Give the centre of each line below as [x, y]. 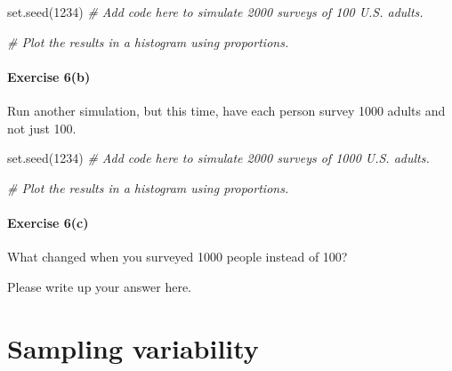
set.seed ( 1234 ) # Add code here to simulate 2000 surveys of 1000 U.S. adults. [218, 158]
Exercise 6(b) [49, 76]
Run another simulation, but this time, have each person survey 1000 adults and [226, 110]
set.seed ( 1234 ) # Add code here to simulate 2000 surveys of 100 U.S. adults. [215, 12]
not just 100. [42, 128]
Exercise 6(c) [48, 222]
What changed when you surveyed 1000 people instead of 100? [178, 257]
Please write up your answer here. [99, 286]
